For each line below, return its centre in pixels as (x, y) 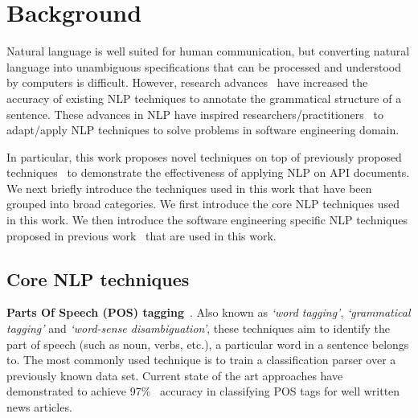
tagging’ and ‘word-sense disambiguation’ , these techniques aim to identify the (198, 328)
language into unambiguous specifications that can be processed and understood (204, 66)
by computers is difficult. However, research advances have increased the (187, 82)
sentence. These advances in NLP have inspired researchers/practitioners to (195, 114)
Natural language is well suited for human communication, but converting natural (208, 51)
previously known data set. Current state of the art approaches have (175, 375)
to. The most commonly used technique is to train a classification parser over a (201, 360)
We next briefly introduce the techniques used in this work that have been (189, 188)
